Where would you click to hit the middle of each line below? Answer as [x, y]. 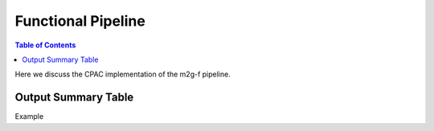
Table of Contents [45, 45]
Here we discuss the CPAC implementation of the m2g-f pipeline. [123, 74]
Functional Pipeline [80, 21]
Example [29, 117]
